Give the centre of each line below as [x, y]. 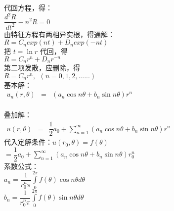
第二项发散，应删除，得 [42, 68]
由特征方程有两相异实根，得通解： [59, 34]
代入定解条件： [28, 142]
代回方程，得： [28, 7]
